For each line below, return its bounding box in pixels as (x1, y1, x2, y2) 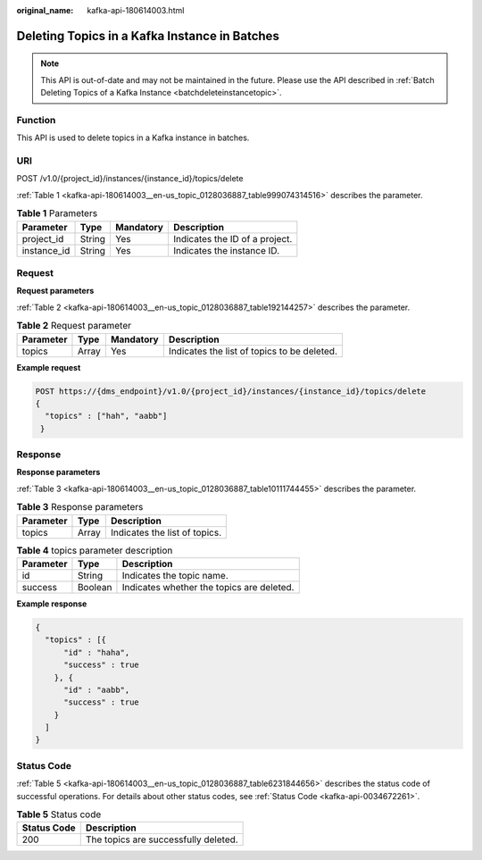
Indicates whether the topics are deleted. (121, 580, 295, 593)
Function (16, 113, 56, 126)
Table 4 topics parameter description (16, 544, 173, 556)
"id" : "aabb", (63, 684, 130, 695)
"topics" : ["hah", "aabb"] (45, 411, 168, 422)
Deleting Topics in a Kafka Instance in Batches (16, 28, 280, 44)
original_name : (16, 5, 74, 15)
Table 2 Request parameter (16, 320, 131, 332)
